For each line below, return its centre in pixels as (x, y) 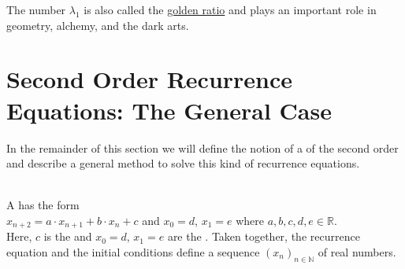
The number (36, 9)
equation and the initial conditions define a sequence (133, 251)
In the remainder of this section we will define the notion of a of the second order (202, 147)
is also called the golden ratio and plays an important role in (230, 9)
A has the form (43, 205)
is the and (68, 236)
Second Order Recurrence (150, 79)
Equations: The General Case (169, 110)
